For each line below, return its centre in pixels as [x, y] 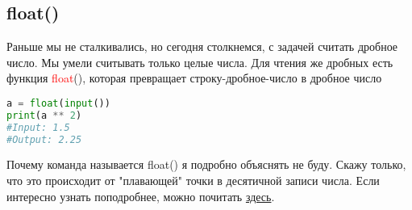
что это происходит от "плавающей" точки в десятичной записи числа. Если [193, 181]
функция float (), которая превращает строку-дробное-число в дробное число [194, 78]
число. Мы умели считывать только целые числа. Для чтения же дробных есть [200, 62]
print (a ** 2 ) [44, 115]
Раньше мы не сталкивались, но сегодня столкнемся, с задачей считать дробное [202, 46]
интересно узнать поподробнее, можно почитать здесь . [141, 196]
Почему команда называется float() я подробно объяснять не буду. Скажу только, [206, 164]
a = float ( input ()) [58, 103]
